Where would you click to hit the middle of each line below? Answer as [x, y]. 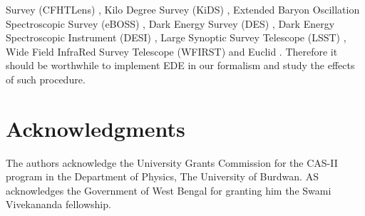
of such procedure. [46, 79]
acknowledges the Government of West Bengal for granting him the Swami [169, 190]
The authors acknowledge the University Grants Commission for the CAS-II [172, 162]
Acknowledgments [96, 128]
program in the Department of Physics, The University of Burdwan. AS [162, 176]
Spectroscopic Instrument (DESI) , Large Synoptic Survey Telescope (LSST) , [176, 37]
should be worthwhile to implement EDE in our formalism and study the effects [180, 65]
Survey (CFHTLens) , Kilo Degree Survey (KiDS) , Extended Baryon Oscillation [183, 9]
